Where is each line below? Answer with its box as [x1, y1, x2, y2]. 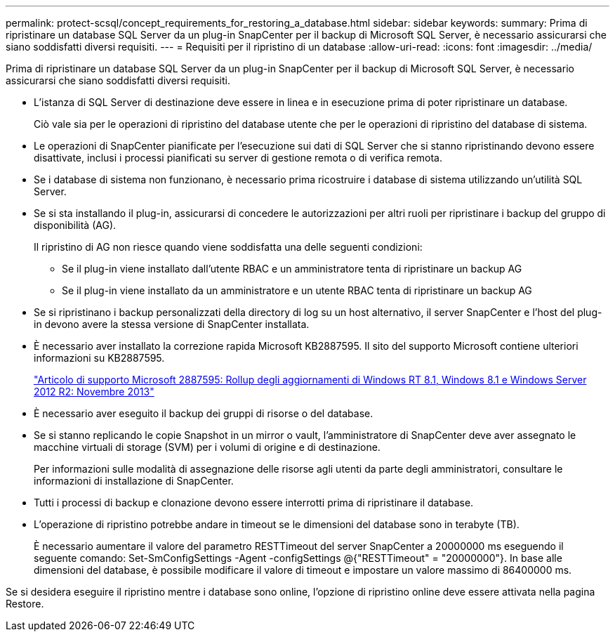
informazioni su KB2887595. [34, 352, 165, 364]
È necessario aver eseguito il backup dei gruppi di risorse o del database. [34, 407, 373, 419]
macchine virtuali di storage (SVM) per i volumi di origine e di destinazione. [34, 441, 381, 453]
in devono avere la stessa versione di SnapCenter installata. [34, 318, 310, 330]
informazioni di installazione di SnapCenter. [34, 475, 234, 487]
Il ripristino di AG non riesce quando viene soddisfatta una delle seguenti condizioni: [34, 241, 423, 253]
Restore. [6, 598, 44, 610]
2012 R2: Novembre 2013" [34, 386, 154, 398]
